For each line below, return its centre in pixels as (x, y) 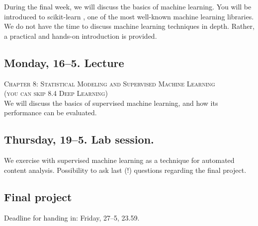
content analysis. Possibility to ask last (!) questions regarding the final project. (125, 170)
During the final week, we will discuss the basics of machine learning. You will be (128, 6)
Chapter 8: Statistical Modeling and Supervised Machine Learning (110, 83)
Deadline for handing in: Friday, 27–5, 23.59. (72, 217)
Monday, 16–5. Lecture (64, 62)
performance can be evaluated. (50, 113)
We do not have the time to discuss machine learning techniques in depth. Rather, (129, 26)
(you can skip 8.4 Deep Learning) (56, 93)
